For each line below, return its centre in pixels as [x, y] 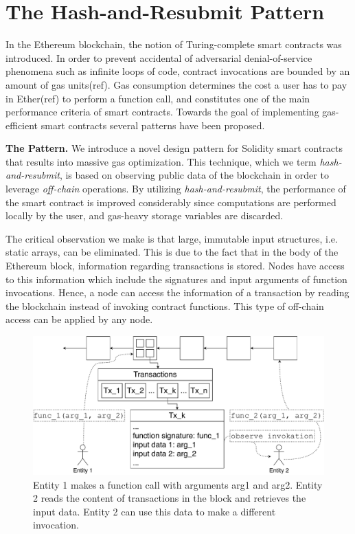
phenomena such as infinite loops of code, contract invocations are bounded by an [178, 71]
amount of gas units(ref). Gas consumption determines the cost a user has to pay [176, 84]
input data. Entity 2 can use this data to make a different [154, 511]
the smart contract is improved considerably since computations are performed [171, 202]
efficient [22, 125]
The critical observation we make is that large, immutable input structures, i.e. [172, 238]
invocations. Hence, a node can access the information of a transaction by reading [177, 292]
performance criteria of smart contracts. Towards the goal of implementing [162, 112]
